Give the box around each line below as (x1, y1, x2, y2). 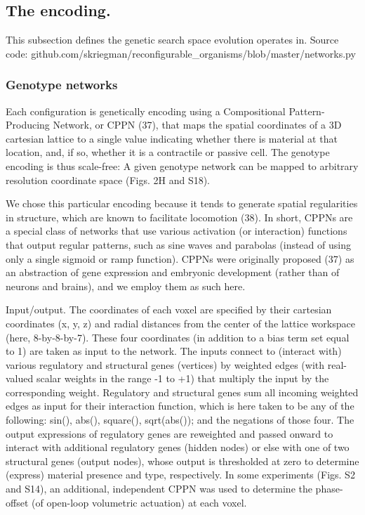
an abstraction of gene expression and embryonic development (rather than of (6, 265, 340, 280)
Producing (6, 117, 50, 132)
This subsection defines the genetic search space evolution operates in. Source (6, 32, 339, 47)
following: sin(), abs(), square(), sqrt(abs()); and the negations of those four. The (6, 412, 354, 427)
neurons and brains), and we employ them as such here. (6, 278, 246, 293)
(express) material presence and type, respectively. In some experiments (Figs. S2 (6, 467, 355, 482)
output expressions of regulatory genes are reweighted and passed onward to (6, 426, 333, 441)
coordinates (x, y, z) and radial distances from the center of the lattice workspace (6, 315, 355, 330)
